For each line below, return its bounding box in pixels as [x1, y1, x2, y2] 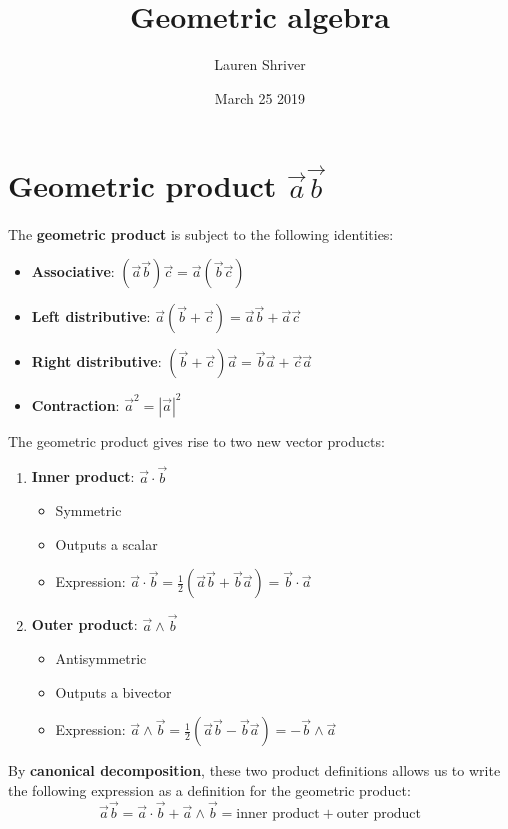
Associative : [31, 261, 115, 282]
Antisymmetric [55, 648, 147, 669]
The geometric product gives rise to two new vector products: [8, 430, 385, 451]
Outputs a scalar [55, 533, 158, 554]
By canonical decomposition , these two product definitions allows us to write [8, 760, 501, 781]
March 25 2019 [214, 87, 306, 108]
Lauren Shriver [214, 54, 306, 75]
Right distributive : [31, 351, 162, 372]
